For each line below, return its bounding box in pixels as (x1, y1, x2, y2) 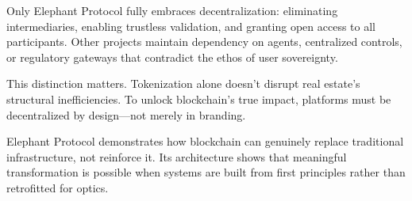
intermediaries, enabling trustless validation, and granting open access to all (6, 17, 375, 34)
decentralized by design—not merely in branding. (6, 106, 246, 123)
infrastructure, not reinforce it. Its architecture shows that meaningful (6, 148, 347, 165)
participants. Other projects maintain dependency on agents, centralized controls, (6, 33, 402, 50)
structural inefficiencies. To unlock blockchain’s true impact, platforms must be (6, 90, 391, 107)
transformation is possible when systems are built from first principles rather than (6, 164, 406, 180)
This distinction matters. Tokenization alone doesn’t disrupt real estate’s (6, 75, 360, 92)
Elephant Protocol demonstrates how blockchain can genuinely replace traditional (6, 133, 404, 150)
